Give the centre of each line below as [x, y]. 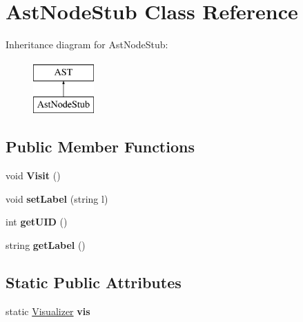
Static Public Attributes [94, 282]
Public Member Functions [100, 147]
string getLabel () [46, 244]
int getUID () [37, 222]
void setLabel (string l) [57, 198]
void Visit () [33, 175]
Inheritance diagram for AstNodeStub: [87, 44]
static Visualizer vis [48, 311]
